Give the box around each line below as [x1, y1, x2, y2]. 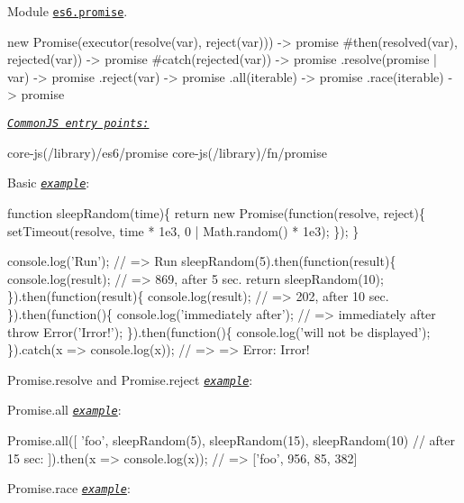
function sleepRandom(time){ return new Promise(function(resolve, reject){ [7, 203, 426, 222]
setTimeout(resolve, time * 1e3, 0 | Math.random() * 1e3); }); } [7, 221, 359, 240]
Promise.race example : [7, 479, 131, 498]
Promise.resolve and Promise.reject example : [7, 370, 253, 389]
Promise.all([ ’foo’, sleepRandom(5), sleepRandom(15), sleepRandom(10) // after [7, 431, 456, 449]
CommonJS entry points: [7, 117, 150, 131]
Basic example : [7, 173, 90, 192]
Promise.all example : [7, 400, 122, 419]
